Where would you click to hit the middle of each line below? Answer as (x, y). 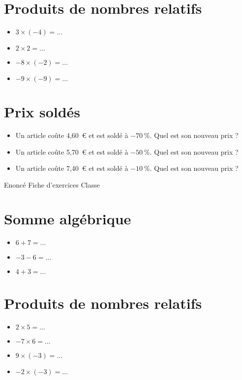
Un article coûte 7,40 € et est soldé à (72, 168)
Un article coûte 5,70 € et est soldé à (72, 151)
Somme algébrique (68, 218)
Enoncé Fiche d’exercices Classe (52, 185)
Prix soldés (42, 112)
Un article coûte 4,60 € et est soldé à (72, 135)
